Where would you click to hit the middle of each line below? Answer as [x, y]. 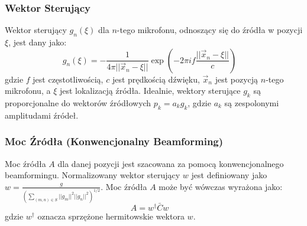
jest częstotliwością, [68, 79]
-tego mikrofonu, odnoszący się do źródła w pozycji [210, 30]
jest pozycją [237, 79]
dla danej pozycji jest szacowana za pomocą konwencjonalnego [171, 163]
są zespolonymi [252, 103]
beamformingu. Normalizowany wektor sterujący [93, 175]
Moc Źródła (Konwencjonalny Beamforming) [114, 141]
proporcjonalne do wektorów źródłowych [78, 103]
